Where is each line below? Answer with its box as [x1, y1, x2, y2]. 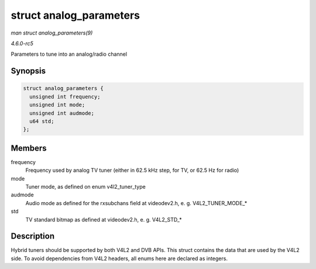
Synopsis [11, 66, 46, 76]
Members [11, 143, 47, 153]
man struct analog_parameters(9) [11, 29, 93, 36]
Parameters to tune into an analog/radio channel [11, 50, 128, 58]
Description [11, 231, 55, 241]
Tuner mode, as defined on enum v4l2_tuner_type [25, 183, 146, 190]
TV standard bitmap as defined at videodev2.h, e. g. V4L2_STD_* [25, 216, 183, 223]
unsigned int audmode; [29, 110, 95, 117]
